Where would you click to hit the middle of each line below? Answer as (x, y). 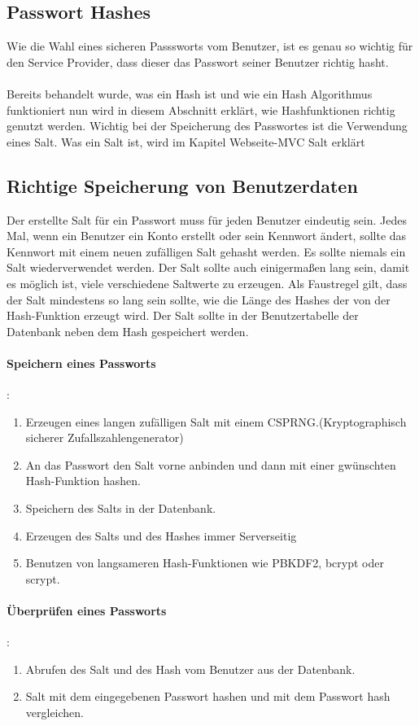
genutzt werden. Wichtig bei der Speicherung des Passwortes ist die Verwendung (207, 126)
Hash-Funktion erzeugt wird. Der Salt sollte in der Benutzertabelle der (183, 315)
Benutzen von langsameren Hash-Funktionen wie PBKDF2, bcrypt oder (205, 563)
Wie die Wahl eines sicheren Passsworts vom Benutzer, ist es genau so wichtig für (210, 46)
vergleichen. (55, 713)
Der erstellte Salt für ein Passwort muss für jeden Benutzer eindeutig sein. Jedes (207, 219)
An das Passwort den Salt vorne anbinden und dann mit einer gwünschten (211, 464)
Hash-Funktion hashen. (83, 481)
